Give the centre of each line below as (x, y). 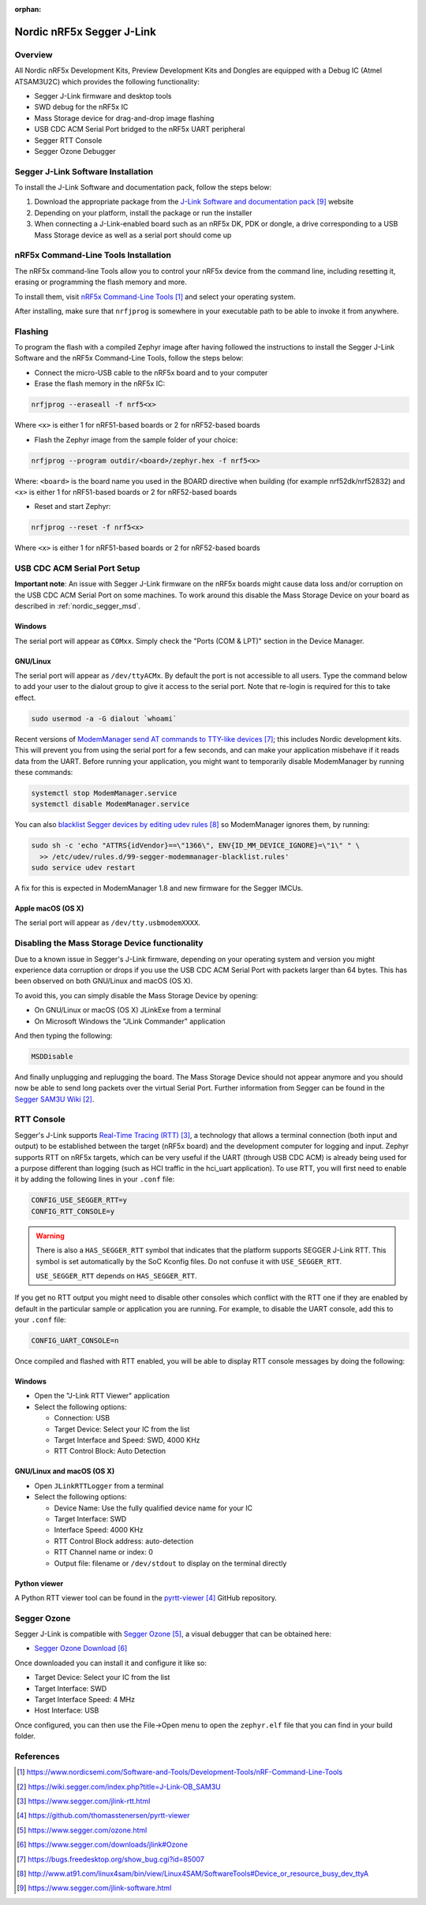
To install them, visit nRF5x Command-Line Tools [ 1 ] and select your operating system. (155, 297)
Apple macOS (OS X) (49, 908)
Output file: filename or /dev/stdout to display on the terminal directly (170, 1563)
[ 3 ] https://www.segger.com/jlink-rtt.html (84, 1801)
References (37, 1756)
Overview (34, 54)
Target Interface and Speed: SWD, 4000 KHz (127, 1439)
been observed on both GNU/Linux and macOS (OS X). (104, 981)
